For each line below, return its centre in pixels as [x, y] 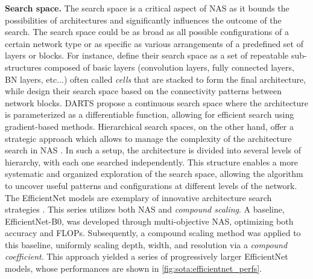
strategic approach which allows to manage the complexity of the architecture [148, 138]
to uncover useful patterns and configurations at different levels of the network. [151, 185]
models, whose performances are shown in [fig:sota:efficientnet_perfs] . [134, 268]
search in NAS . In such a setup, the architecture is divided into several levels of [153, 150]
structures [23, 67]
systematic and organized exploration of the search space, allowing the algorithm [154, 174]
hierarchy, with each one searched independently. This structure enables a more [151, 162]
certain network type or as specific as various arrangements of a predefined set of [154, 43]
